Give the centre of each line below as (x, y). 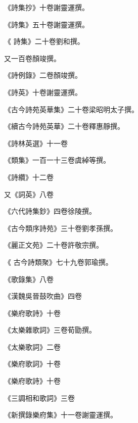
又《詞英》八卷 (29, 194)
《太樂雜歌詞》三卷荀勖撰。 (50, 330)
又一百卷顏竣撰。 (32, 58)
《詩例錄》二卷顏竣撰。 (43, 75)
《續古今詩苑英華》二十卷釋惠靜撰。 (64, 126)
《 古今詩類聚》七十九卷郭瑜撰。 (58, 262)
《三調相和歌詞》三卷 (39, 397)
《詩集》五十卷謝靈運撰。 (47, 24)
